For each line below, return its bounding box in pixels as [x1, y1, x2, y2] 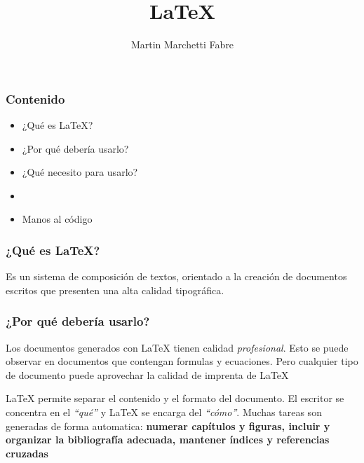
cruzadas [6, 445, 48, 460]
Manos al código [22, 212, 93, 226]
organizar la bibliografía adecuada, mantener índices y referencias [6, 432, 330, 447]
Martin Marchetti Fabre [130, 37, 234, 52]
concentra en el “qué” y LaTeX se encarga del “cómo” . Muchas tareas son [6, 404, 322, 419]
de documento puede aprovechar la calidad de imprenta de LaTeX [6, 367, 289, 382]
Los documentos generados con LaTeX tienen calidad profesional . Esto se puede [6, 340, 349, 354]
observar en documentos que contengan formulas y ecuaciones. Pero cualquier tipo [6, 354, 358, 368]
